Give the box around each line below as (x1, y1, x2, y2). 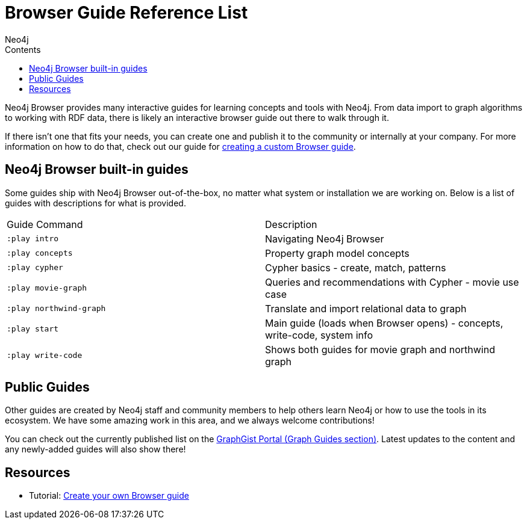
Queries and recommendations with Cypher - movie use (265, 276, 519, 288)
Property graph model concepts (265, 247, 410, 259)
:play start (7, 324, 59, 334)
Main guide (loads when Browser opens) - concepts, (265, 316, 504, 329)
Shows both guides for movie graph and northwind (265, 343, 495, 356)
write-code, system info (265, 328, 373, 341)
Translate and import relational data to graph (265, 302, 467, 315)
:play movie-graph (7, 283, 87, 293)
